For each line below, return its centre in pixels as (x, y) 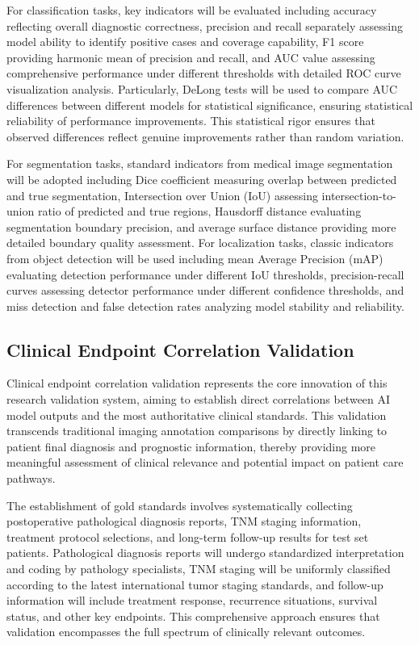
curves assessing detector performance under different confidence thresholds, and (205, 290)
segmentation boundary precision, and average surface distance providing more (201, 226)
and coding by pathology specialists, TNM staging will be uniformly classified (199, 569)
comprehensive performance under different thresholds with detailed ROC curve (204, 73)
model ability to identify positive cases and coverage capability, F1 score (185, 42)
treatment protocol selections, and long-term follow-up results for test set (188, 536)
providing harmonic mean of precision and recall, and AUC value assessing (191, 57)
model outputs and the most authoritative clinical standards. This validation (197, 415)
